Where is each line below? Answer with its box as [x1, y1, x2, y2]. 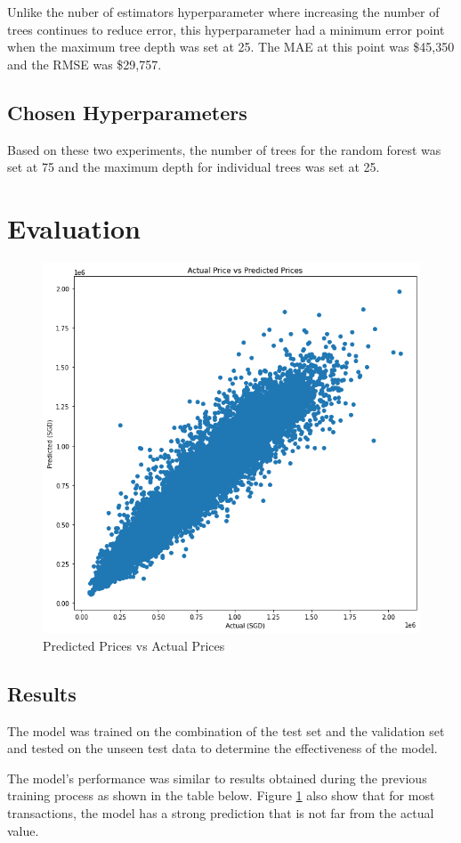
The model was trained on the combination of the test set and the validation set [7, 721, 445, 740]
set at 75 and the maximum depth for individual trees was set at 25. [7, 158, 380, 176]
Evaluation [7, 209, 141, 246]
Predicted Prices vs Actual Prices [43, 636, 225, 654]
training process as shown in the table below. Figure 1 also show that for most [7, 786, 435, 805]
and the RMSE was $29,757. [7, 54, 162, 73]
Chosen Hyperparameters [7, 98, 247, 126]
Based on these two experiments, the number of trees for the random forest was [7, 140, 441, 158]
